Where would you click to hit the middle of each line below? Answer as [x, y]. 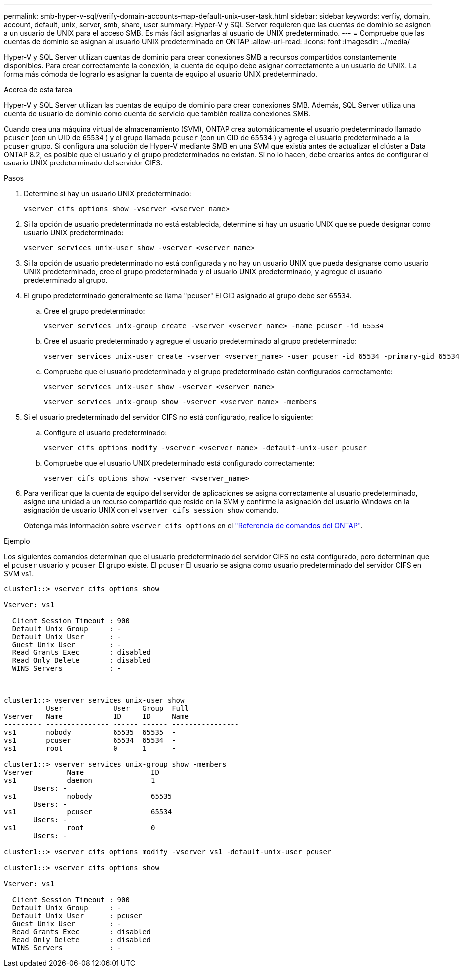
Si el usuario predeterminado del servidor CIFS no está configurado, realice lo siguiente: [169, 417]
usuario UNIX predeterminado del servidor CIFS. [83, 163]
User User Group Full [117, 708]
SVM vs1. [19, 573]
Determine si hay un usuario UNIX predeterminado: [108, 194]
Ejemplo [17, 541]
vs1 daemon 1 [80, 780]
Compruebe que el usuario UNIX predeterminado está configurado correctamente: [179, 463]
